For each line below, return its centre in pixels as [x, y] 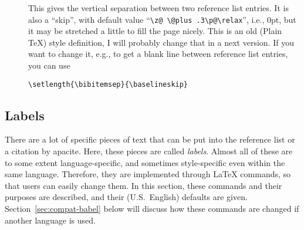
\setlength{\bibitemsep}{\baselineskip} [108, 84]
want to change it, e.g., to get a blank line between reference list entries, [158, 54]
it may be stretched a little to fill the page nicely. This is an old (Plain [155, 31]
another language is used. [50, 220]
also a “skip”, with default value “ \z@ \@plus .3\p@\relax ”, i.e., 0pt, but [162, 19]
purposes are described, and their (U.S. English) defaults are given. [126, 197]
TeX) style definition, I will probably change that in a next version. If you [161, 42]
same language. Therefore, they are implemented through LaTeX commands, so [148, 174]
